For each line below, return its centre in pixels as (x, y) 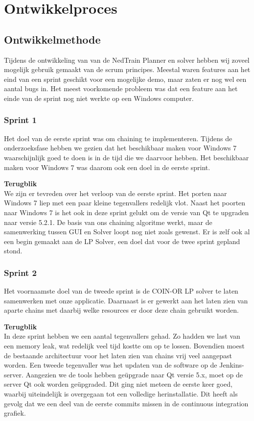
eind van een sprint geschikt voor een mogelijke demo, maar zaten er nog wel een (125, 79)
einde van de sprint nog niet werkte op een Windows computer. (99, 98)
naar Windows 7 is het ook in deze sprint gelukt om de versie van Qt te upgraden (127, 212)
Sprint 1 (20, 120)
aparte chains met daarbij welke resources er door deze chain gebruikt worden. (122, 310)
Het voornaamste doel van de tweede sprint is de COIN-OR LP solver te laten (121, 291)
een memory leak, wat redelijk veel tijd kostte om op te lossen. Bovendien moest (124, 346)
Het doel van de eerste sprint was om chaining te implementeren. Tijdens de (118, 138)
